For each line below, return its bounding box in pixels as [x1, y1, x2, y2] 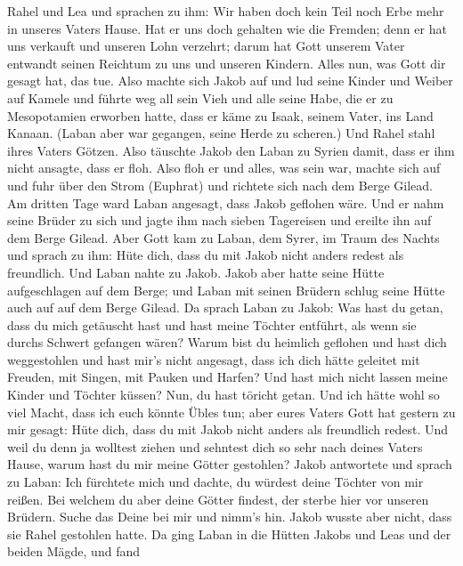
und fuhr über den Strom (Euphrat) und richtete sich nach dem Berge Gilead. [7, 175, 434, 194]
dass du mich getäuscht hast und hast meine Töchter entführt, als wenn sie [7, 315, 417, 334]
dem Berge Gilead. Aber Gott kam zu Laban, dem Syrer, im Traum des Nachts [7, 228, 440, 247]
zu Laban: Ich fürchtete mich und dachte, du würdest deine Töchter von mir [7, 473, 424, 491]
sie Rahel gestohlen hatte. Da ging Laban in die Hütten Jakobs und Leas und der [7, 524, 451, 543]
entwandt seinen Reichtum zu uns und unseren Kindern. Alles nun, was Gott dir [7, 53, 446, 72]
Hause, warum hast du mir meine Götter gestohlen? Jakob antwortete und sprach [7, 455, 452, 473]
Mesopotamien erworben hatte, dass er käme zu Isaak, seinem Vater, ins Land [7, 106, 434, 125]
